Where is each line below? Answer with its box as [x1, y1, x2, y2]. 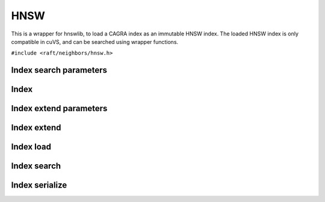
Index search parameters [11, 65, 108, 75]
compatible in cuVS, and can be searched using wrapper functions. [11, 38, 179, 45]
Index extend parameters [11, 103, 108, 114]
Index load [11, 142, 51, 152]
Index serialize [11, 180, 67, 191]
